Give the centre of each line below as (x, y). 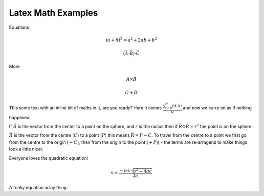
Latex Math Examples (54, 13)
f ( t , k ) (177, 106)
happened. (20, 117)
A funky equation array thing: (38, 187)
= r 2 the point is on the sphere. (221, 126)
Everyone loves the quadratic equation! (48, 158)
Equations (19, 27)
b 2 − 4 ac (142, 170)
